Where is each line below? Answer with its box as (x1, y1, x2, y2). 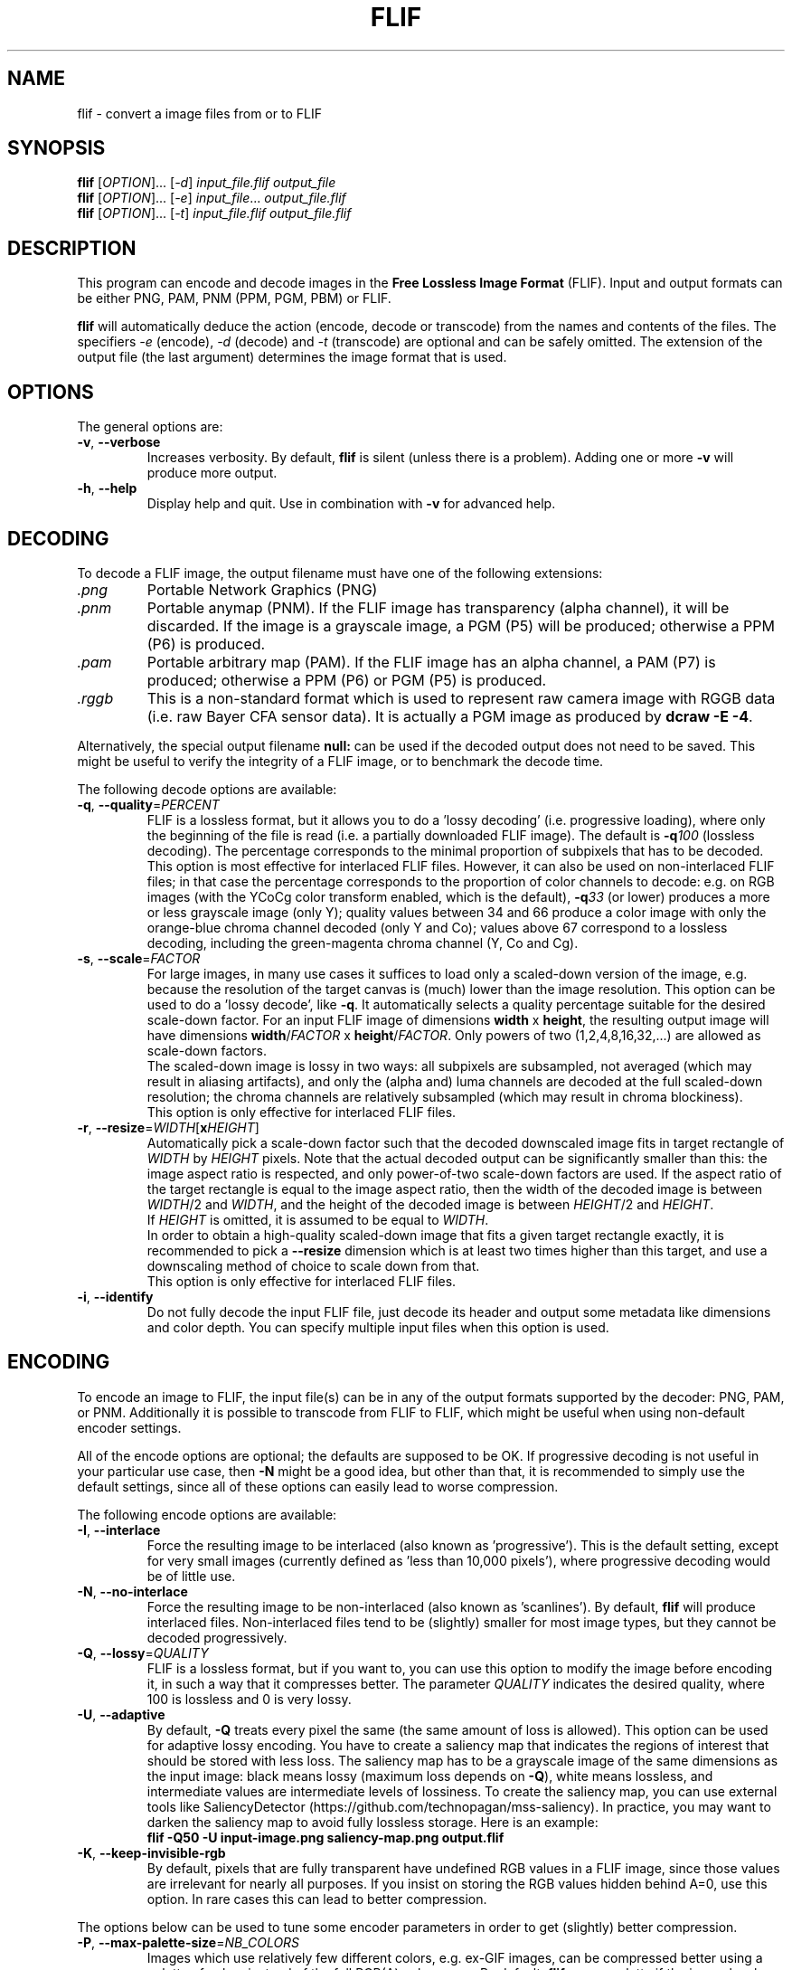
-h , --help (77, 480, 137, 497)
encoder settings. (77, 1419, 182, 1435)
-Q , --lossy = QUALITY (77, 1644, 209, 1661)
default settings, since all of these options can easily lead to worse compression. (77, 1478, 559, 1494)
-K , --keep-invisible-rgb (77, 1844, 226, 1861)
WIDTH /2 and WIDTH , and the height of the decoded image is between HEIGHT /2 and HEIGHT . (146, 1196, 714, 1212)
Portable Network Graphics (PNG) (146, 580, 378, 599)
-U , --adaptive (77, 1706, 165, 1722)
